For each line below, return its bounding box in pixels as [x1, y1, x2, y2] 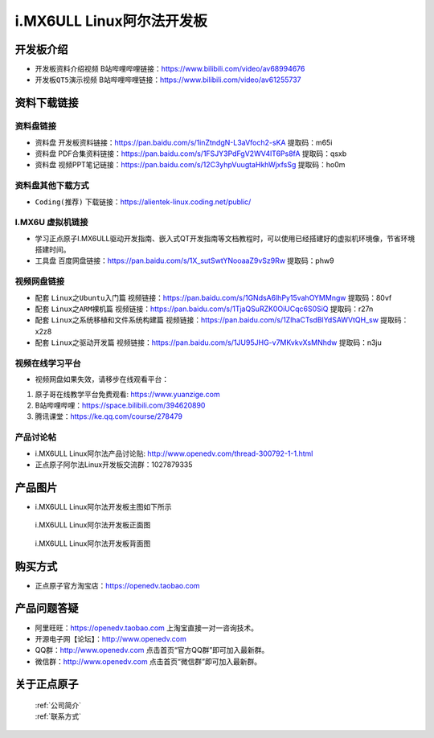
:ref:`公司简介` [35, 700, 82, 711]
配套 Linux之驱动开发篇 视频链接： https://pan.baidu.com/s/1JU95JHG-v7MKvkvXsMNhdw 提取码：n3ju [35, 338, 382, 347]
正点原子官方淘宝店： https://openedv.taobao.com [35, 580, 200, 590]
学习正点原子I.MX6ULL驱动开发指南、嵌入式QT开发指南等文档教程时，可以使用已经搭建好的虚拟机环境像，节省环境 [35, 233, 416, 243]
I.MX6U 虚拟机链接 [14, 217, 88, 228]
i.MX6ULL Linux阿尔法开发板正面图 [35, 520, 151, 530]
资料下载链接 [14, 96, 79, 110]
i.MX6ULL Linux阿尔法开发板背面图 [35, 539, 151, 548]
